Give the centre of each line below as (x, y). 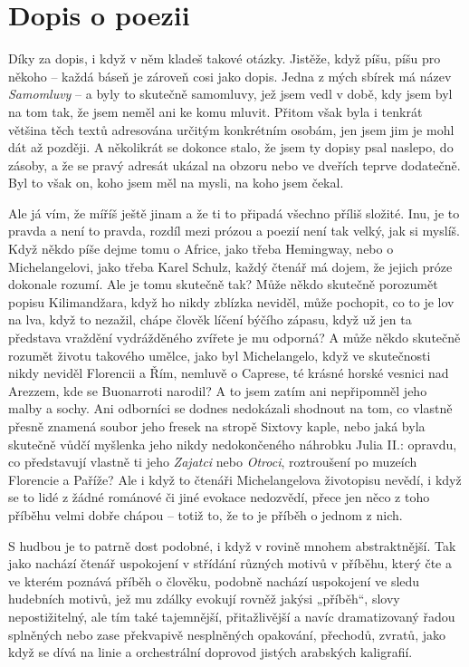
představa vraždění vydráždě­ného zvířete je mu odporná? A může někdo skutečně (234, 338)
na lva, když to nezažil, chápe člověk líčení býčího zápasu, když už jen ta (210, 319)
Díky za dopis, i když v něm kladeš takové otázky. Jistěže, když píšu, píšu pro (225, 58)
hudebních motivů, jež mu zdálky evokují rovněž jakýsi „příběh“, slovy (204, 599)
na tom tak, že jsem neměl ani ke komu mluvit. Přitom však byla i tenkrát (215, 111)
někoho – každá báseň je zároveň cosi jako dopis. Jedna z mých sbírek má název (230, 76)
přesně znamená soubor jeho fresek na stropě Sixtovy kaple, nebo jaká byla (217, 426)
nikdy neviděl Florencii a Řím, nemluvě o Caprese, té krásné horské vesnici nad (229, 373)
